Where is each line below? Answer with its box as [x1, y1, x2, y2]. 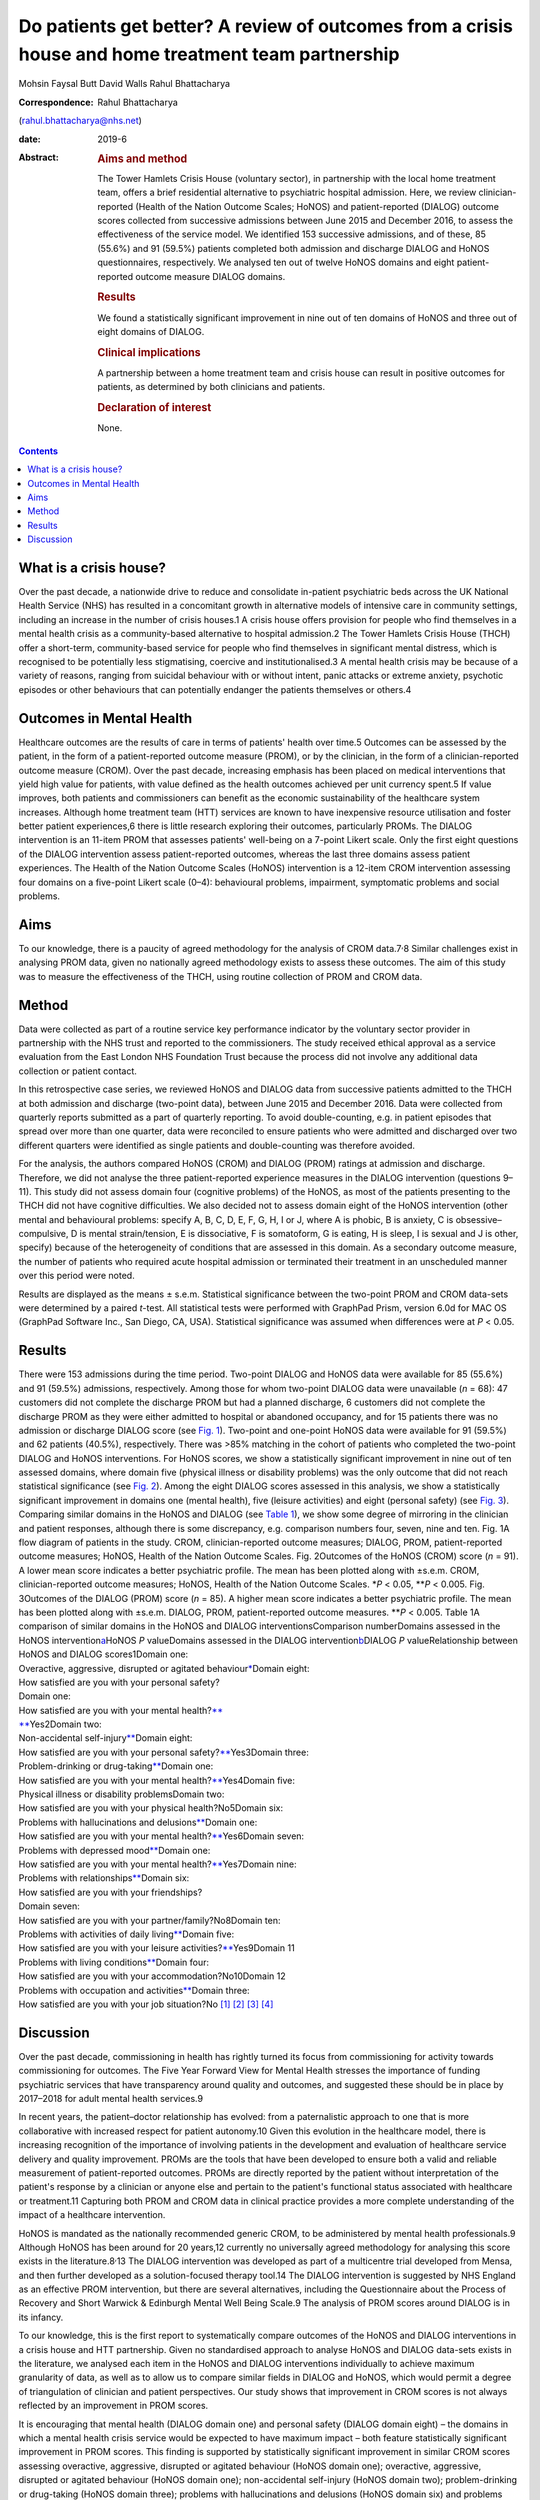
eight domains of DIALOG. [97, 325, 205, 337]
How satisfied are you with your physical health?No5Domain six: [18, 1802, 284, 1814]
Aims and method [97, 151, 188, 165]
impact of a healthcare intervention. [18, 2209, 166, 2221]
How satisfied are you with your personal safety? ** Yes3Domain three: [18, 1746, 309, 1758]
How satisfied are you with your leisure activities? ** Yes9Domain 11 [18, 1942, 295, 1954]
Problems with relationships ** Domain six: [18, 1872, 190, 1884]
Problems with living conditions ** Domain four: [18, 1956, 210, 1968]
